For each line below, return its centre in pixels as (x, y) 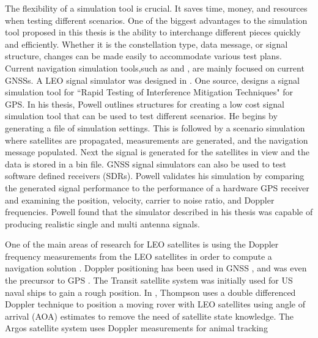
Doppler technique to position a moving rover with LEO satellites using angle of (155, 304)
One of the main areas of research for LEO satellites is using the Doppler (142, 244)
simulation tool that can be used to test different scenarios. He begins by (141, 116)
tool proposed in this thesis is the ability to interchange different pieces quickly (153, 32)
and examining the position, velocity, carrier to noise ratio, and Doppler (140, 200)
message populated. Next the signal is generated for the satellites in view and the (157, 152)
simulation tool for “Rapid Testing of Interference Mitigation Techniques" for (149, 92)
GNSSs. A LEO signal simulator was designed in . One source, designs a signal (152, 80)
